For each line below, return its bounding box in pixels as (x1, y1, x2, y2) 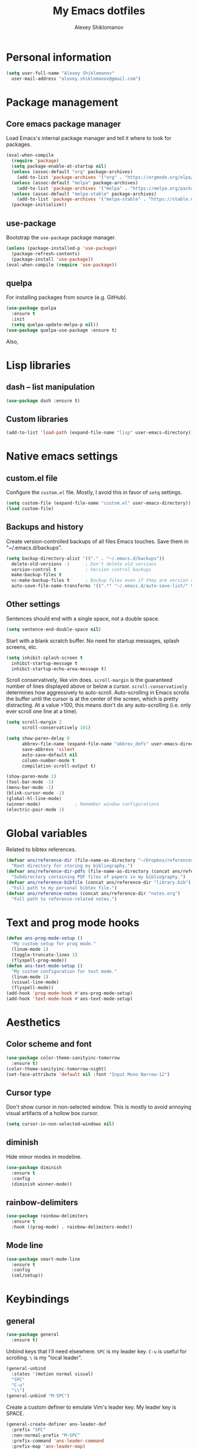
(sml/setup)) (11, 1272, 44, 1279)
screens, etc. (6, 643, 38, 651)
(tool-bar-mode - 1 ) (6, 779, 54, 785)
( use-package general (6, 1331, 60, 1338)
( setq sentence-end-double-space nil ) (6, 626, 101, 632)
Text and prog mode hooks (6, 916, 140, 929)
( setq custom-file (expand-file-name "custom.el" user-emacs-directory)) (6, 501, 192, 506)
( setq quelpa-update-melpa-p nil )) (11, 321, 99, 327)
